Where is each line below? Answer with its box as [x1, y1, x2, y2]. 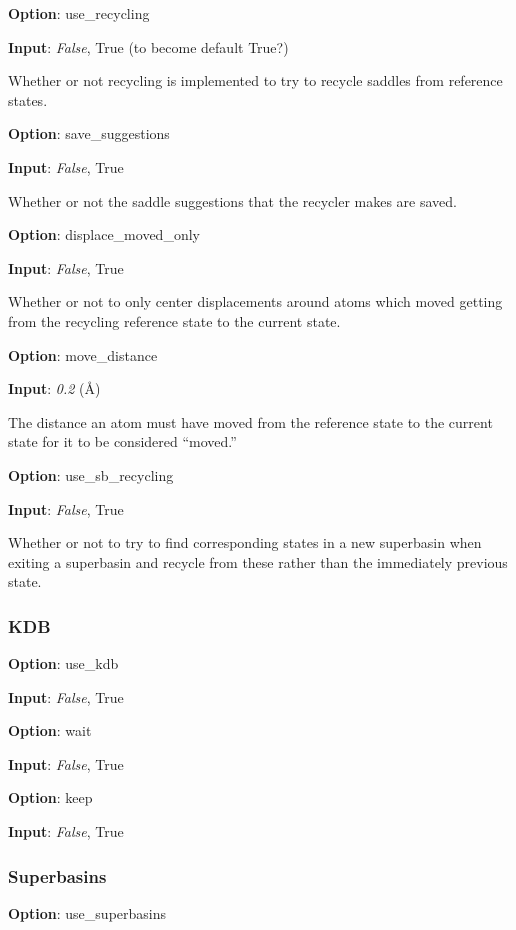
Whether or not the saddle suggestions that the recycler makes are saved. [8, 190, 457, 211]
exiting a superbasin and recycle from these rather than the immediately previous [8, 551, 508, 572]
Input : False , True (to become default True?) [8, 36, 289, 57]
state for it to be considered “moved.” [8, 431, 237, 452]
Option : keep [8, 787, 93, 808]
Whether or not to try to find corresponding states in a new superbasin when [8, 532, 482, 553]
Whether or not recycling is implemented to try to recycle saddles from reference [8, 70, 503, 91]
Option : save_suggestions [8, 123, 170, 144]
